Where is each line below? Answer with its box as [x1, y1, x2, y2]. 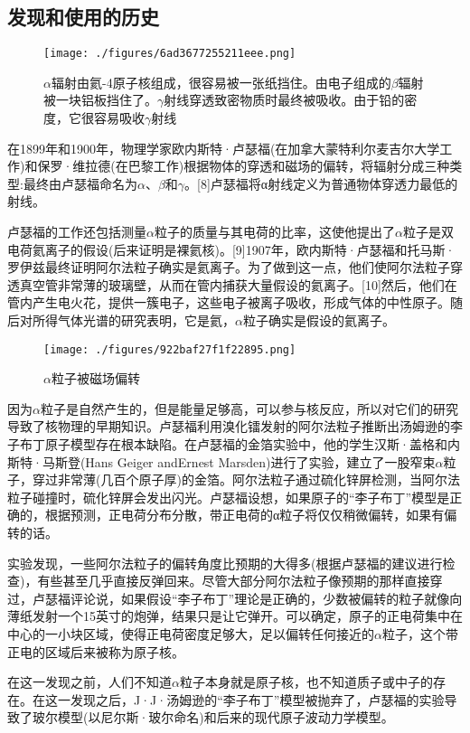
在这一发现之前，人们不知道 [7, 672, 172, 691]
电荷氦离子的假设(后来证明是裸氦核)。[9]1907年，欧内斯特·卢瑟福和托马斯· [7, 240, 456, 258]
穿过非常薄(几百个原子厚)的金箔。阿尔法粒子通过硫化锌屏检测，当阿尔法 [32, 470, 460, 489]
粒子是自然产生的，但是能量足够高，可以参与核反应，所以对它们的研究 [40, 399, 458, 418]
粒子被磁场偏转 [51, 369, 140, 388]
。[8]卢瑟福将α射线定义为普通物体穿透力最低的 [184, 174, 458, 193]
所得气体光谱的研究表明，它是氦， [32, 310, 235, 329]
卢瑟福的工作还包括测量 [7, 222, 146, 241]
